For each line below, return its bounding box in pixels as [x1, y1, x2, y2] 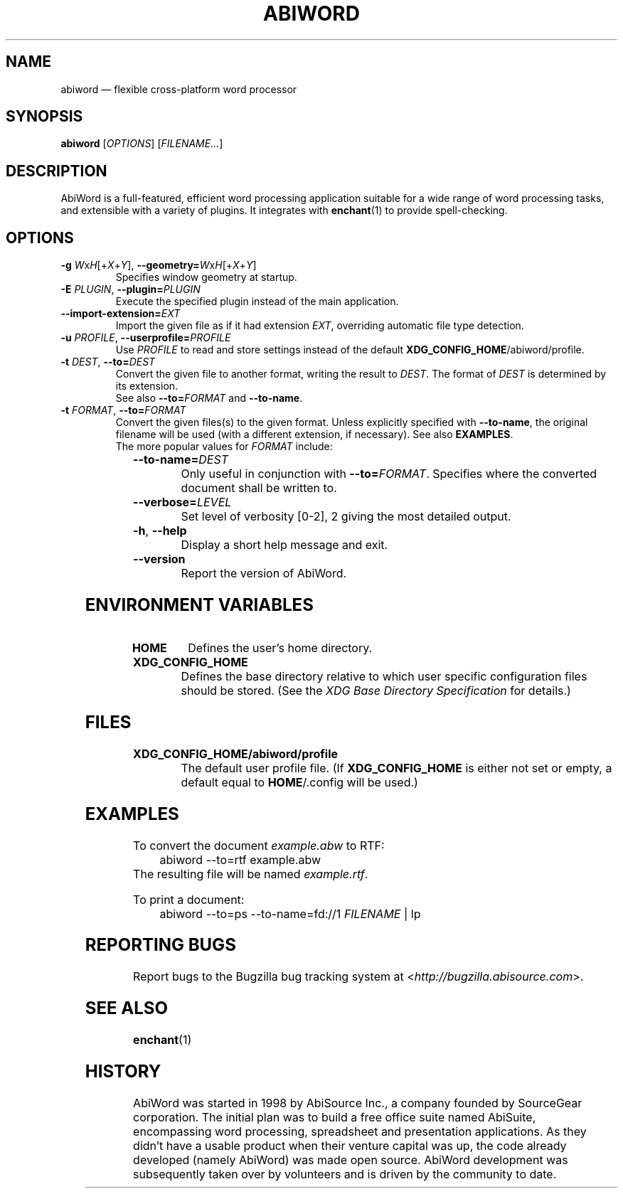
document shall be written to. [181, 481, 337, 496]
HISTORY [85, 1061, 161, 1082]
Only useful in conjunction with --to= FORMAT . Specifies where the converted [181, 467, 597, 481]
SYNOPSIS [6, 107, 83, 126]
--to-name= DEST [133, 452, 229, 467]
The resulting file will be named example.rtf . [133, 866, 368, 881]
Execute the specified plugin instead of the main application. [115, 295, 399, 308]
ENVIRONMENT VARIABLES [85, 595, 314, 616]
